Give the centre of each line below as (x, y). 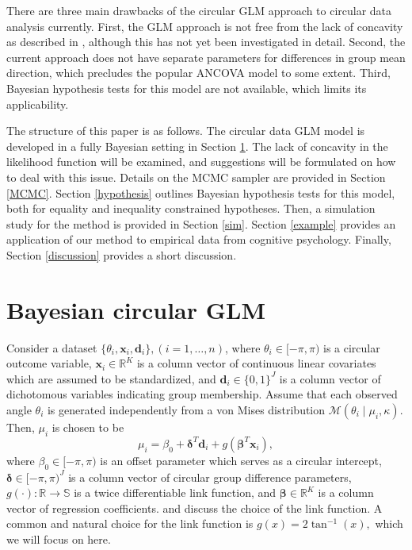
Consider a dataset (52, 347)
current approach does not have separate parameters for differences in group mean (206, 57)
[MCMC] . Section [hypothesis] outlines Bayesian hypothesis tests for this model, (201, 192)
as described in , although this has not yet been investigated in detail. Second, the (206, 42)
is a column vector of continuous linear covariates (256, 363)
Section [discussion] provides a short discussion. (122, 254)
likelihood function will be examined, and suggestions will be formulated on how (201, 162)
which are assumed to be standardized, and (111, 378)
